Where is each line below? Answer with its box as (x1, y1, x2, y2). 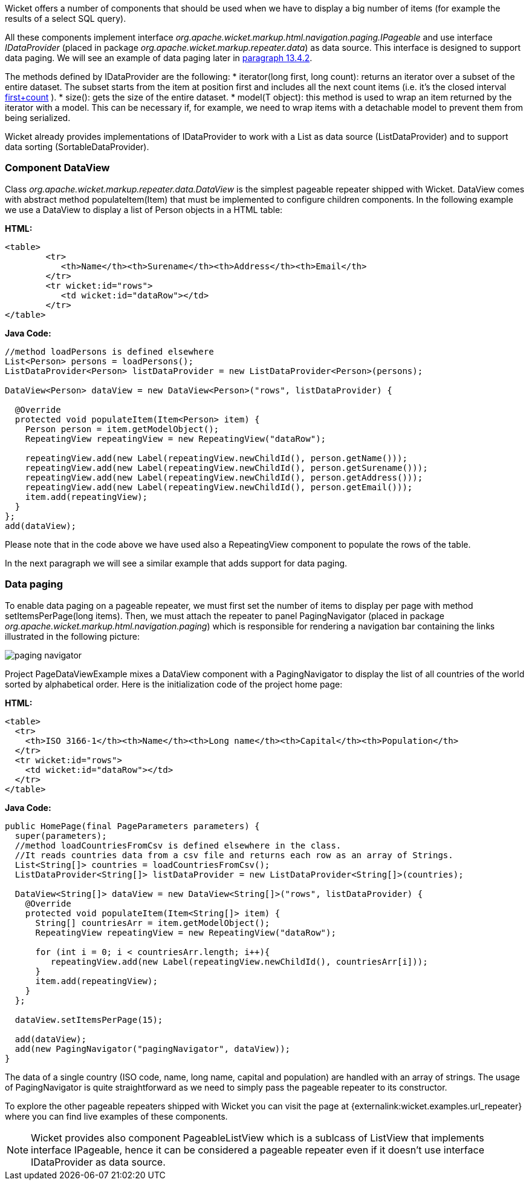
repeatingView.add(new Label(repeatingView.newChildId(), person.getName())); (25, 453, 407, 463)
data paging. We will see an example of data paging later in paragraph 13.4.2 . (5, 53, 313, 63)
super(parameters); (15, 830, 107, 841)
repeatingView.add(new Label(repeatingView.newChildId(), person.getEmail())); (25, 482, 413, 492)
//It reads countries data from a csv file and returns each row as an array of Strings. (15, 850, 453, 860)
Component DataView (5, 162, 110, 174)
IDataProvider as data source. (31, 1155, 166, 1168)
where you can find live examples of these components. (5, 1111, 228, 1121)
